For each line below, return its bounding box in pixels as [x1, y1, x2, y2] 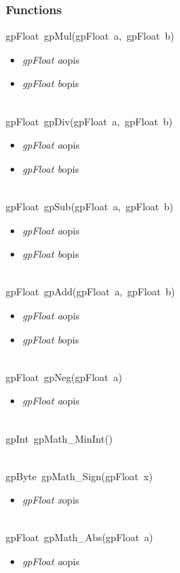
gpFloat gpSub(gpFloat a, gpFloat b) [6, 198, 174, 213]
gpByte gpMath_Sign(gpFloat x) [6, 468, 153, 483]
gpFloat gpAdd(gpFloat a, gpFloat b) [6, 284, 175, 299]
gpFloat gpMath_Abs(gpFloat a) [6, 530, 153, 545]
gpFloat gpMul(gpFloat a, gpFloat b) [6, 28, 174, 43]
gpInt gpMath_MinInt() [6, 431, 113, 446]
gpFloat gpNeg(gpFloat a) [6, 369, 122, 384]
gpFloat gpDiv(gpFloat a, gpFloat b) [6, 113, 173, 128]
